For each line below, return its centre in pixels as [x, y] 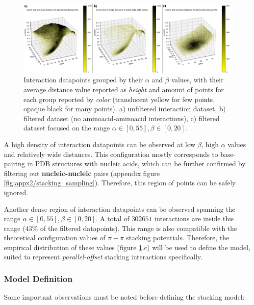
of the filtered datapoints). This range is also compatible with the [139, 228]
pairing [14, 164]
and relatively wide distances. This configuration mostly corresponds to [111, 154]
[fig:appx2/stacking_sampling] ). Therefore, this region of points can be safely [120, 183]
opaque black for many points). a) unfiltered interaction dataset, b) [125, 109]
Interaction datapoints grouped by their [83, 80]
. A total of [113, 218]
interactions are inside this [194, 218]
